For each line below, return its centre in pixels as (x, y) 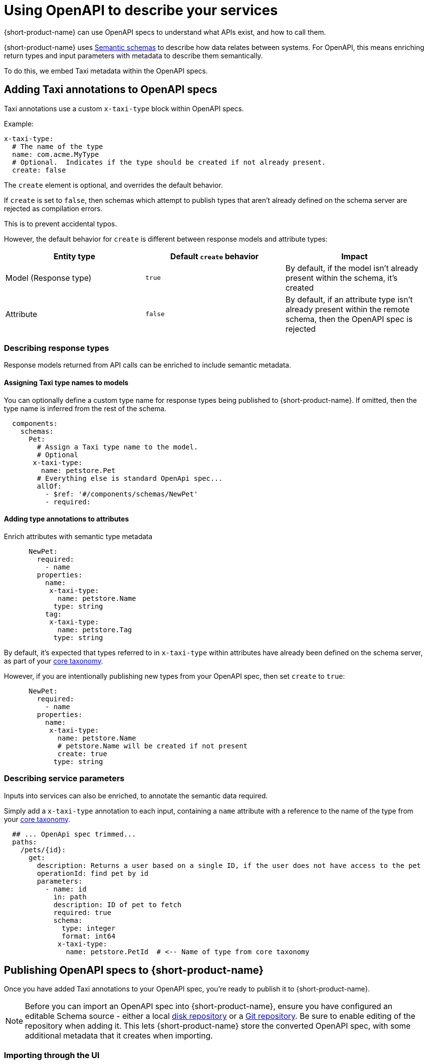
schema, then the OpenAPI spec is (349, 319)
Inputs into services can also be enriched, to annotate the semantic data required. (136, 795)
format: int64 (89, 936)
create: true (82, 754)
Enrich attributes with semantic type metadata (78, 536)
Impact (355, 256)
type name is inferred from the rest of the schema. (85, 408)
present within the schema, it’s (341, 278)
